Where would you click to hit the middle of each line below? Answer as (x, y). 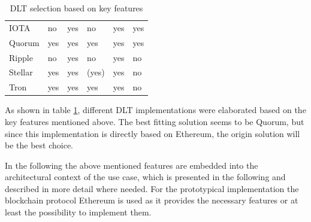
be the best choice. (39, 145)
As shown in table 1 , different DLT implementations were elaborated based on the (155, 110)
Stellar (21, 72)
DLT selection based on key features (76, 8)
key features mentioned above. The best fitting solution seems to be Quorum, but (155, 121)
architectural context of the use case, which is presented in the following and (145, 177)
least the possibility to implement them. (78, 212)
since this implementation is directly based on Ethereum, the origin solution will (153, 133)
